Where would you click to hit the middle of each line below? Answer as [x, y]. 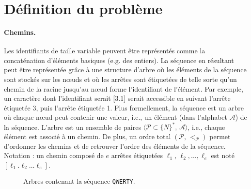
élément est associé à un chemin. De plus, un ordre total [87, 136]
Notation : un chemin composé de [54, 155]
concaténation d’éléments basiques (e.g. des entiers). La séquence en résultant [119, 60]
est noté [223, 155]
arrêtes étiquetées [137, 155]
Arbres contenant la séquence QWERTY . [79, 181]
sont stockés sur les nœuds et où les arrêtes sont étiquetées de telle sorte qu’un [120, 79]
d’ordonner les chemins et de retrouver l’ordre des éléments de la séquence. [115, 146]
